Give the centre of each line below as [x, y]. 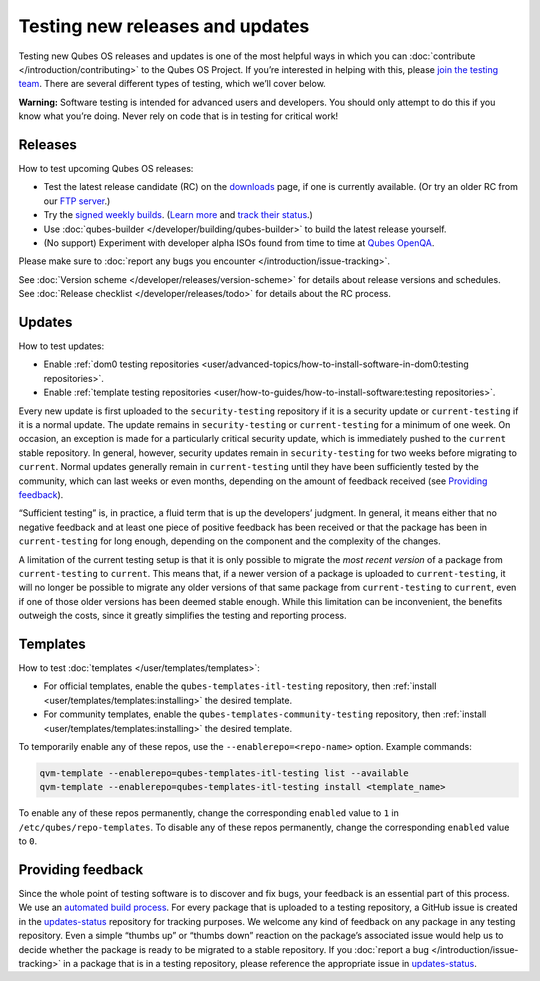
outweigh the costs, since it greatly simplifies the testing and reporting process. [182, 616]
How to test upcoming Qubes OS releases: [106, 169]
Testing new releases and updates [164, 26]
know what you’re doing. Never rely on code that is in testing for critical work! [178, 116]
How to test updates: [61, 346]
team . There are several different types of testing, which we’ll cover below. [172, 84]
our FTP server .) [77, 201]
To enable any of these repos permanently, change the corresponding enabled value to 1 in [208, 813]
